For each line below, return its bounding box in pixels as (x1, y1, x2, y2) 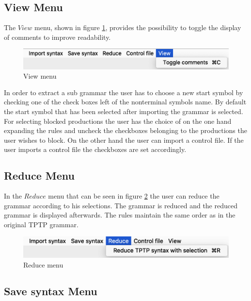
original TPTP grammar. (4, 219, 78, 229)
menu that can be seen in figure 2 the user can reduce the (48, 191, 220, 201)
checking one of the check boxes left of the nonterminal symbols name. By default (4, 97, 247, 107)
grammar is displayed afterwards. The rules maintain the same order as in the (4, 210, 235, 220)
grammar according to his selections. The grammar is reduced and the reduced (4, 200, 237, 210)
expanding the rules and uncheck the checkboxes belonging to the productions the (4, 125, 247, 135)
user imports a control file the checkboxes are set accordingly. (4, 144, 187, 154)
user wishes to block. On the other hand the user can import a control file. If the (4, 134, 244, 145)
